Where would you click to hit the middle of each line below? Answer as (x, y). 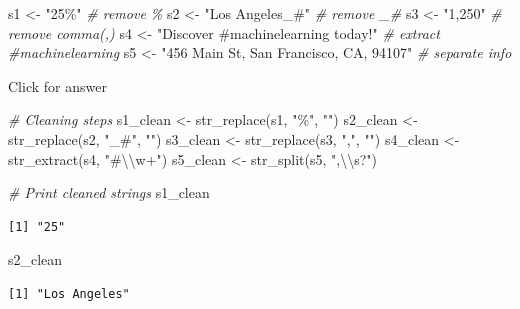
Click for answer (57, 85)
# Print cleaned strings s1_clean (109, 192)
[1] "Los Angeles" (69, 293)
